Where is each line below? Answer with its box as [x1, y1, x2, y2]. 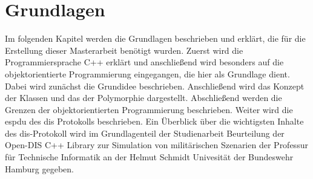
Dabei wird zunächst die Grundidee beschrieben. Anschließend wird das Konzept [5, 79, 305, 92]
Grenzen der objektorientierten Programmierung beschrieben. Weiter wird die [5, 103, 293, 116]
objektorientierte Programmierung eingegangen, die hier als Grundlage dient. [5, 67, 290, 80]
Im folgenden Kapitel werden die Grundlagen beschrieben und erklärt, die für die [5, 32, 306, 45]
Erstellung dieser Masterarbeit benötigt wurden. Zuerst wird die [5, 44, 243, 56]
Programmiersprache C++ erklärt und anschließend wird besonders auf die [5, 56, 284, 68]
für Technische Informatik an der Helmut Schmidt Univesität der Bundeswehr [5, 151, 294, 163]
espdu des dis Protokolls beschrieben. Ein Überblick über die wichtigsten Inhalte [5, 115, 304, 128]
